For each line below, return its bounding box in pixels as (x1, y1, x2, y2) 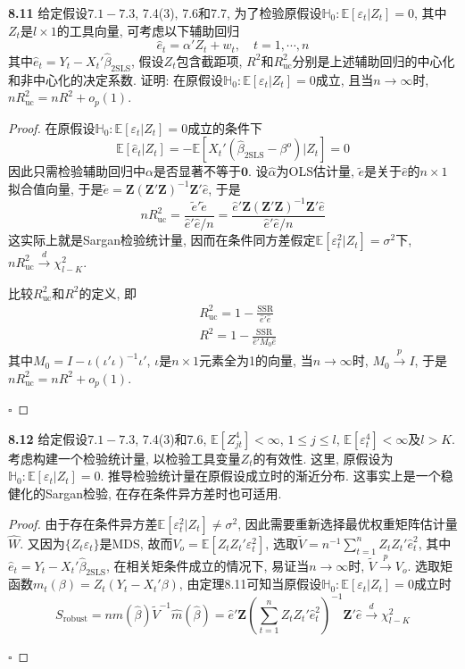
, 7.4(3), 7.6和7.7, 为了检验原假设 (135, 4, 322, 21)
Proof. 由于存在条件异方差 (8, 514, 158, 532)
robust (62, 615, 88, 624)
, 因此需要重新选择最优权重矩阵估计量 (237, 514, 458, 532)
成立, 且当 (315, 70, 374, 88)
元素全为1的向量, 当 (199, 351, 313, 370)
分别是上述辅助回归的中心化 (292, 51, 455, 70)
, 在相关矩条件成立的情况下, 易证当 (106, 556, 310, 574)
